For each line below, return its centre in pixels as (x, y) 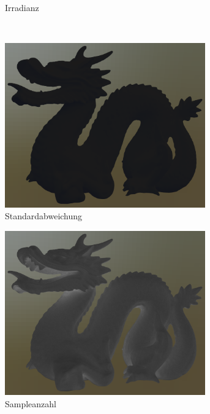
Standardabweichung (44, 216)
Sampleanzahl (31, 403)
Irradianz (22, 7)
